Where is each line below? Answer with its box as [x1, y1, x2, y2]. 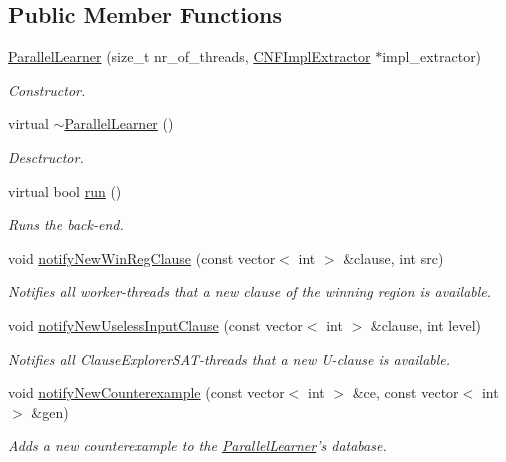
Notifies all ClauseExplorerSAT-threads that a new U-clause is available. [8, 348, 451, 369]
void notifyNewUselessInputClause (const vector [8, 314, 303, 335]
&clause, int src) [343, 247, 444, 268]
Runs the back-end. [8, 214, 124, 235]
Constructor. [8, 79, 86, 100]
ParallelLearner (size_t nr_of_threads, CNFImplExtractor [8, 46, 371, 67]
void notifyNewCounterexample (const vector [8, 382, 285, 403]
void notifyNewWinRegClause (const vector [8, 247, 276, 268]
